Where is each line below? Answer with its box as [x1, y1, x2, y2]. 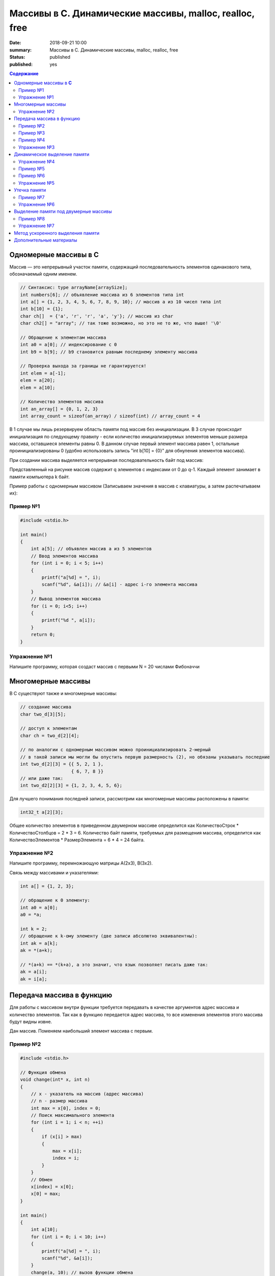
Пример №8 [18, 215, 45, 222]
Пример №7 [18, 194, 45, 200]
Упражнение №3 [18, 144, 55, 150]
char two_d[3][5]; [20, 711, 66, 717]
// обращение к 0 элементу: [20, 897, 90, 903]
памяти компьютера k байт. [9, 474, 70, 480]
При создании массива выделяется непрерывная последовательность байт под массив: [9, 457, 204, 463]
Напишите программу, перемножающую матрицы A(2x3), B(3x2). [9, 860, 153, 866]
